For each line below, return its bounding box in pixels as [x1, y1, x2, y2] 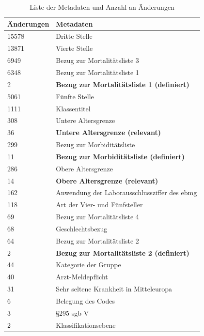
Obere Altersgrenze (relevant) [56, 175, 158, 185]
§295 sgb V [56, 307, 89, 318]
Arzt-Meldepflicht [56, 272, 108, 282]
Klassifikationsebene [56, 320, 116, 330]
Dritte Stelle [56, 31, 93, 41]
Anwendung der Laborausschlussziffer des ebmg [56, 187, 197, 198]
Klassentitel [56, 103, 91, 113]
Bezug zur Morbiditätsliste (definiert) [56, 151, 185, 161]
